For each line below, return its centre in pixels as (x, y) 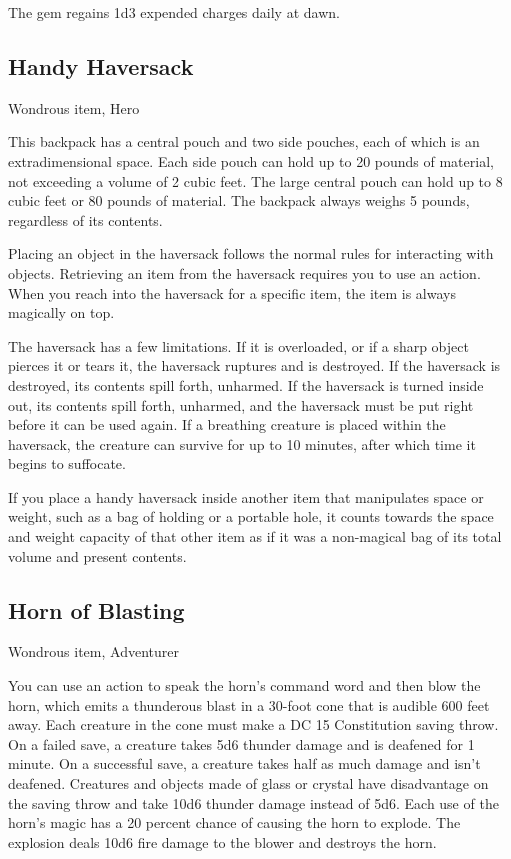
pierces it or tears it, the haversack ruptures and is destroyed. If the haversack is (254, 365)
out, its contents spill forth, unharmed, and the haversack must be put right (241, 404)
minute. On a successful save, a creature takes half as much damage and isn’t (244, 763)
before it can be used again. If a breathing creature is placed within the (227, 424)
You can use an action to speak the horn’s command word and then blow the (244, 685)
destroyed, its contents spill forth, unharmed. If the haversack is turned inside (246, 384)
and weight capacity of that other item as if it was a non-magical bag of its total (255, 536)
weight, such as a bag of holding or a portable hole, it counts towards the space (251, 516)
